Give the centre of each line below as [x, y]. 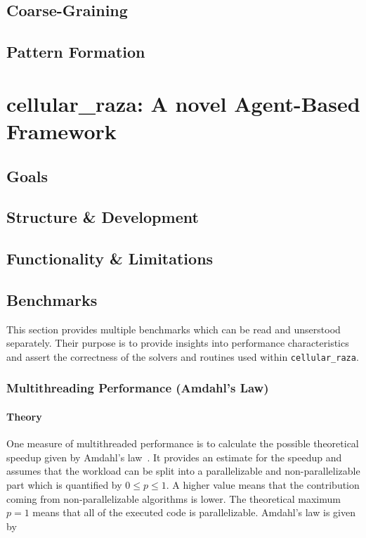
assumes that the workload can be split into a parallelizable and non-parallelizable [183, 471]
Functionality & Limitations [110, 258]
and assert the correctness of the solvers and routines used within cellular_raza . [183, 356]
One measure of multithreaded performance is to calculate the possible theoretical [183, 443]
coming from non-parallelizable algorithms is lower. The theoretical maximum [174, 498]
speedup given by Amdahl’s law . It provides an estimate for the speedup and [174, 457]
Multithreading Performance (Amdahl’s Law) [138, 388]
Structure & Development [103, 217]
